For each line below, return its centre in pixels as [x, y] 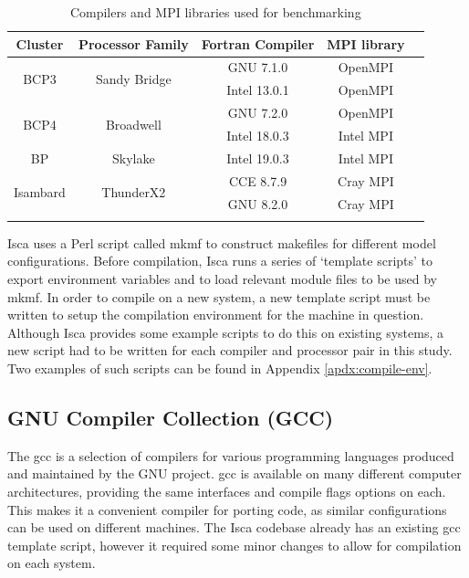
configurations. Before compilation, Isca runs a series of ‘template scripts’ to [220, 261]
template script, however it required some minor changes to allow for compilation [234, 545]
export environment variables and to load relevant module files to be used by [222, 279]
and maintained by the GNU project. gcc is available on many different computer [234, 473]
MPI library [366, 43]
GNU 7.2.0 [258, 113]
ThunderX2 [134, 192]
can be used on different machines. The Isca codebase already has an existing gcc [234, 527]
